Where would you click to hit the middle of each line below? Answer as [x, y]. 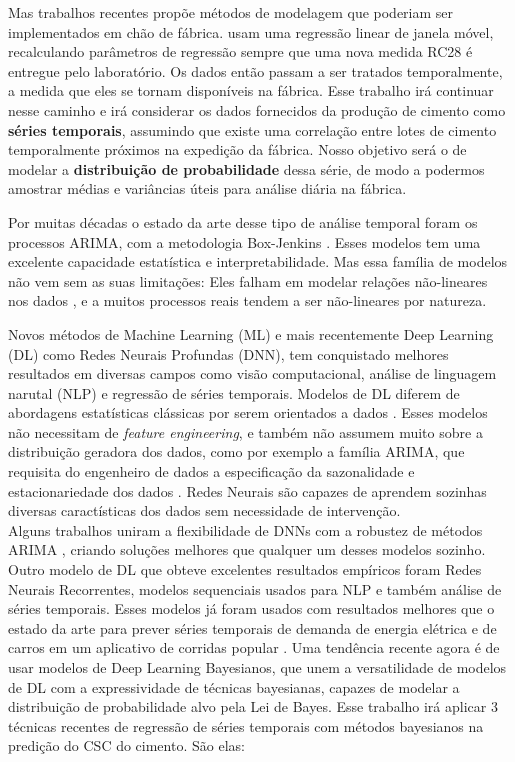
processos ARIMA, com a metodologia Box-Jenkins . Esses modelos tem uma [244, 241]
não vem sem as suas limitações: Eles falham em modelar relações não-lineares [248, 280]
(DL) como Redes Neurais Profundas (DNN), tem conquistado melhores [228, 353]
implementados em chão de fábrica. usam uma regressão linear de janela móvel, [251, 31]
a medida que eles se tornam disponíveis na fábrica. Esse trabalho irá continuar [251, 90]
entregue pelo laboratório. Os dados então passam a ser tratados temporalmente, [255, 70]
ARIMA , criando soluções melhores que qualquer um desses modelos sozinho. [247, 549]
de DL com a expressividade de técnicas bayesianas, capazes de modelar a [234, 686]
